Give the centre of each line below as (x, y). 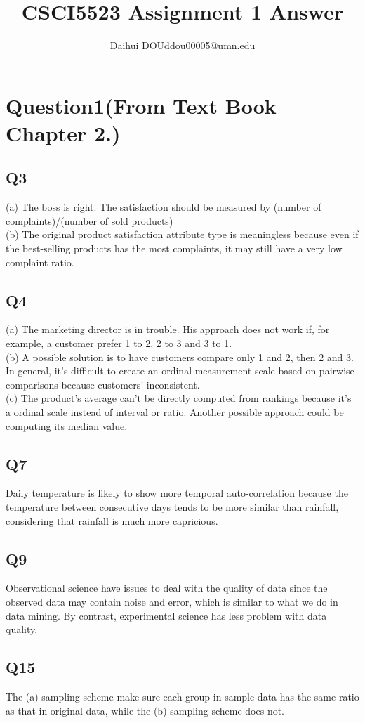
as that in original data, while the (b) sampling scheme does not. (145, 710)
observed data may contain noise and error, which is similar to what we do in (172, 601)
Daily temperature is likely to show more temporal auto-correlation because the (177, 493)
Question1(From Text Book (141, 105)
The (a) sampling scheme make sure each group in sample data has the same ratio (182, 696)
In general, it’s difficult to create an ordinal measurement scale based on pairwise (180, 371)
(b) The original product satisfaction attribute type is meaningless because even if (182, 234)
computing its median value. (67, 425)
